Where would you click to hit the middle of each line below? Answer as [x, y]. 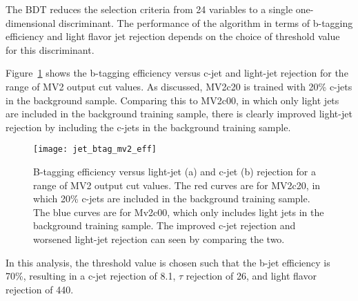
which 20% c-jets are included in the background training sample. [172, 198]
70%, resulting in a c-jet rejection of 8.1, [91, 276]
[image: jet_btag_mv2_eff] [95, 149]
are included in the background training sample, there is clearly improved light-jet [179, 114]
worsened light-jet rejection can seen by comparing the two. [159, 239]
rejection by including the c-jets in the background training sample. [148, 127]
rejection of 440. [40, 289]
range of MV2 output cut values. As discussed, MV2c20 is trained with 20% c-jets [179, 86]
